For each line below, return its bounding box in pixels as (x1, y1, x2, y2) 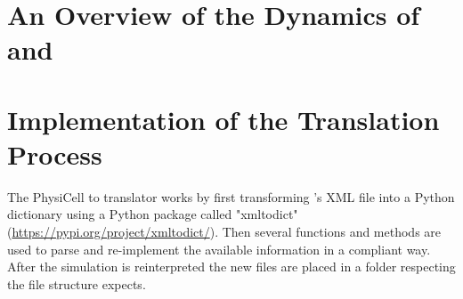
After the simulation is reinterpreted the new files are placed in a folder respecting (7, 257, 456, 276)
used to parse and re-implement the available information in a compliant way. (7, 239, 431, 258)
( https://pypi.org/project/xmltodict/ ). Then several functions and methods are (7, 222, 442, 241)
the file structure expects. (7, 274, 146, 293)
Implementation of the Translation (7, 101, 440, 137)
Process (7, 135, 102, 172)
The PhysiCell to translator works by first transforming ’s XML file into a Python (7, 187, 455, 206)
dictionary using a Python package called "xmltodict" (7, 205, 298, 223)
